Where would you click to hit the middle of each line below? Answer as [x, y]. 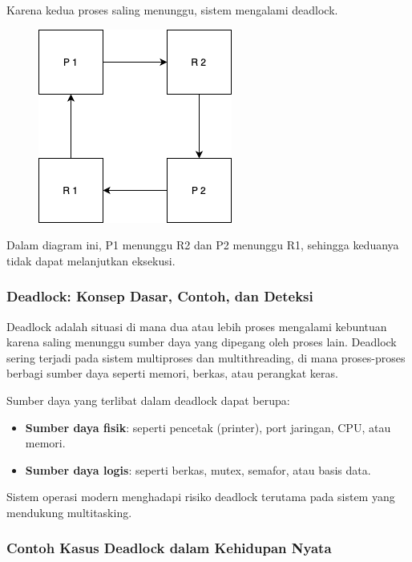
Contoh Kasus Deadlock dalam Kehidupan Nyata [169, 548]
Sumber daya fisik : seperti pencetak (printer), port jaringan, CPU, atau [208, 427]
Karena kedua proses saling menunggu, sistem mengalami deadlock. [172, 10]
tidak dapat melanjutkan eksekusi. [91, 260]
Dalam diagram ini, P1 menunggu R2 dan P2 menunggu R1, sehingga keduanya [203, 245]
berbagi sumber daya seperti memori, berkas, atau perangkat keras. [172, 373]
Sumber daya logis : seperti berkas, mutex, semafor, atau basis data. [198, 469]
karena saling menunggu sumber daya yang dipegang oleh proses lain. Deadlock [202, 342]
